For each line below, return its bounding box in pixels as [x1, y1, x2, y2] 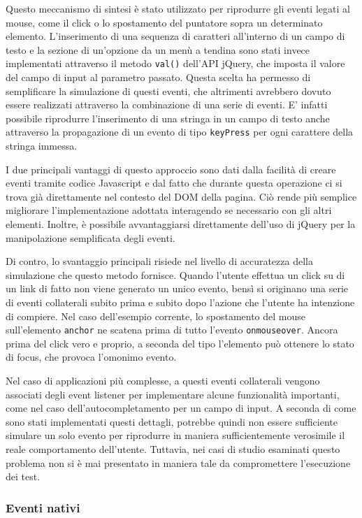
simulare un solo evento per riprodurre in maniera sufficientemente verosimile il [6, 428, 345, 443]
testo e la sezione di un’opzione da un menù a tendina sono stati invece [6, 42, 310, 57]
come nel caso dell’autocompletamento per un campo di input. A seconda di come [6, 401, 356, 415]
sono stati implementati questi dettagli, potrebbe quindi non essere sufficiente [6, 414, 338, 429]
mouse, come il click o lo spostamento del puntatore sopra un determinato [6, 15, 323, 29]
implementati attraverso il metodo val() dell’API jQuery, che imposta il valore [6, 56, 345, 71]
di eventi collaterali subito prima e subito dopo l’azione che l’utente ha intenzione [6, 295, 355, 309]
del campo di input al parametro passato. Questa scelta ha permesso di [6, 70, 311, 85]
